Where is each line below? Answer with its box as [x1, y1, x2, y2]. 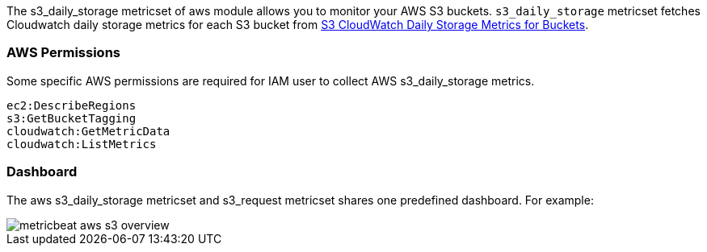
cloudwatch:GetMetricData [6, 124, 170, 138]
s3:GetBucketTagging [6, 111, 137, 125]
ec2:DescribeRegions [6, 98, 137, 112]
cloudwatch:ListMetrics [6, 137, 157, 151]
